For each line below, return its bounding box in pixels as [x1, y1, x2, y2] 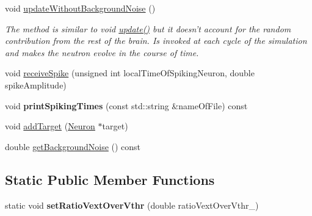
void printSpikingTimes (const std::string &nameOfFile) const [5, 99, 248, 112]
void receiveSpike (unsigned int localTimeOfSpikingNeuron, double [5, 67, 255, 79]
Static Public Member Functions [5, 170, 215, 189]
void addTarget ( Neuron [5, 120, 95, 132]
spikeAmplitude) [5, 78, 67, 91]
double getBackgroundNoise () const [5, 140, 141, 153]
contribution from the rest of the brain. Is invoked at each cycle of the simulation [5, 34, 307, 47]
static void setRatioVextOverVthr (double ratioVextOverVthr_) [5, 198, 259, 211]
